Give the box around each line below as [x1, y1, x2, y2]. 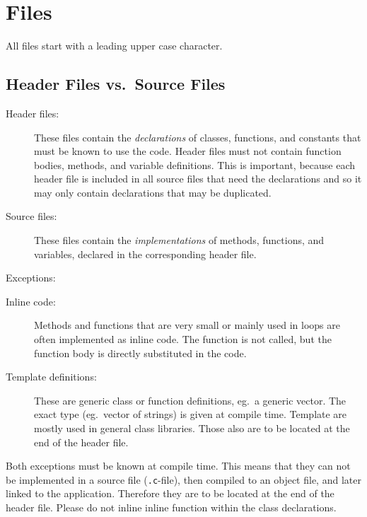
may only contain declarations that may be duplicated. [34, 185, 272, 199]
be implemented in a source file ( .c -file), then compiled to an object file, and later [6, 472, 361, 487]
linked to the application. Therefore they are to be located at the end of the [6, 486, 334, 501]
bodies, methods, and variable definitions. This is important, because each [34, 157, 356, 172]
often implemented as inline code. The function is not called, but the [34, 332, 332, 347]
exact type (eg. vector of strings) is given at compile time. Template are [34, 407, 347, 422]
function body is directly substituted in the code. [34, 345, 247, 360]
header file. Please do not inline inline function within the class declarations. [6, 500, 337, 515]
